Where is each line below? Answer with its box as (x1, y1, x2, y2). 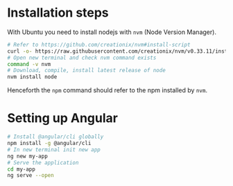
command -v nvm (7, 60, 51, 67)
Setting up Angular (7, 110, 118, 126)
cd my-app (7, 165, 36, 173)
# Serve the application (7, 159, 79, 166)
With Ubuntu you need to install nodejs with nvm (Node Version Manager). (7, 28, 217, 36)
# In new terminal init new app (7, 146, 101, 153)
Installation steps (7, 5, 109, 21)
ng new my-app (7, 153, 49, 160)
